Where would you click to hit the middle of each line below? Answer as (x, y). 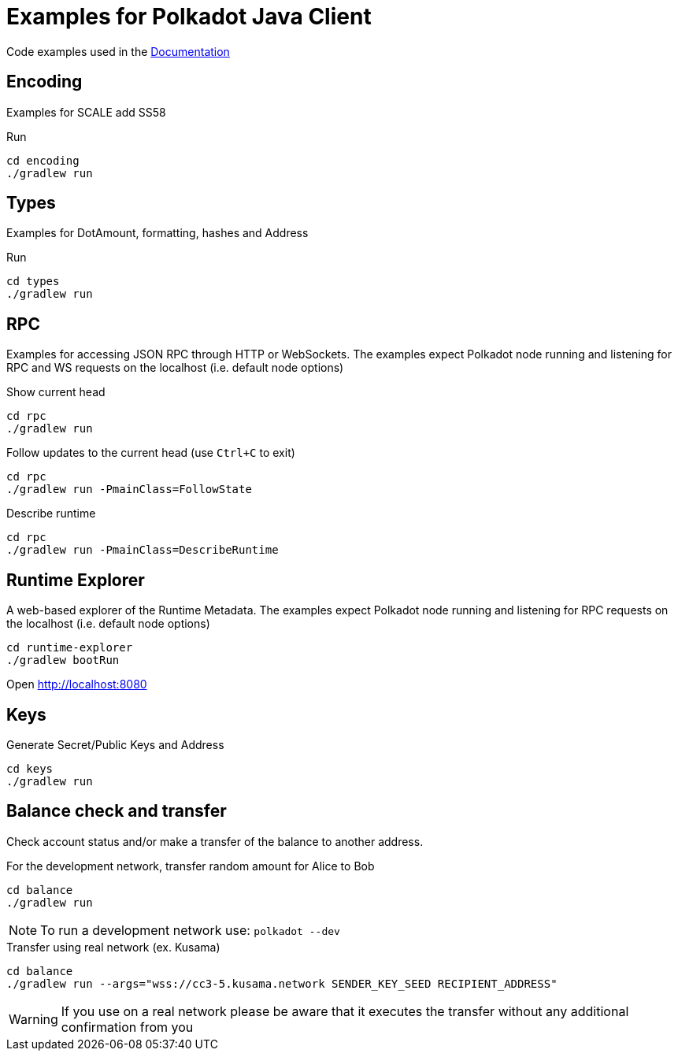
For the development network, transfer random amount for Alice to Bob (191, 866)
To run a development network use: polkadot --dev (190, 930)
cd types (33, 282)
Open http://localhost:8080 (77, 684)
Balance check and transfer (117, 811)
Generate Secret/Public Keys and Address (115, 744)
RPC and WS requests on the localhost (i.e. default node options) (175, 368)
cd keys (30, 768)
